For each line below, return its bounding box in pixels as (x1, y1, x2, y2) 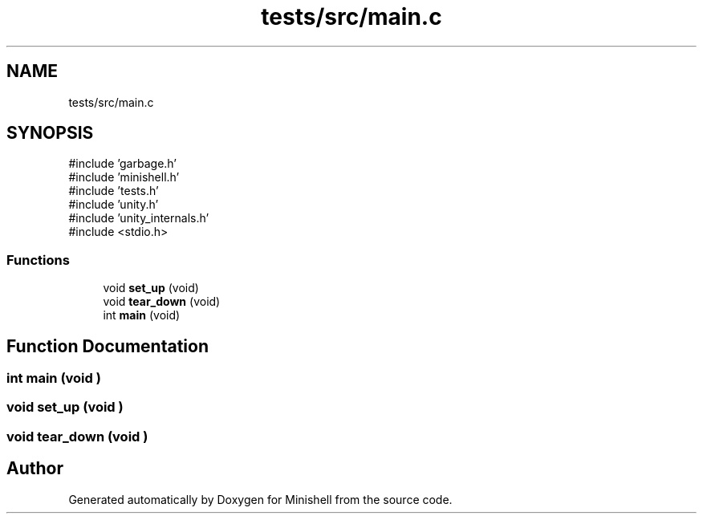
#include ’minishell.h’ (68, 170, 180, 185)
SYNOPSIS (6, 123, 94, 144)
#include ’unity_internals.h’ (68, 211, 209, 225)
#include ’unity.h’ (68, 197, 159, 212)
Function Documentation (6, 335, 209, 356)
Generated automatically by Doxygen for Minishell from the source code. (68, 492, 453, 506)
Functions (6, 251, 70, 268)
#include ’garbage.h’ (68, 156, 177, 171)
